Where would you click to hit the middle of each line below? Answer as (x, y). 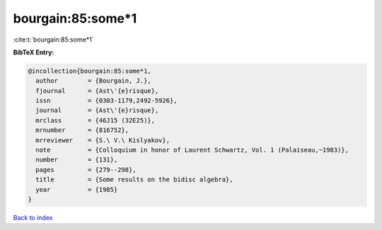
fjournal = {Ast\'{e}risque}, (97, 91)
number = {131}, (77, 160)
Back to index (33, 217)
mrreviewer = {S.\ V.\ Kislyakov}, (103, 140)
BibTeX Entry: (34, 52)
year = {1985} (77, 189)
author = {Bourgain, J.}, (93, 81)
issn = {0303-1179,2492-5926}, (106, 101)
